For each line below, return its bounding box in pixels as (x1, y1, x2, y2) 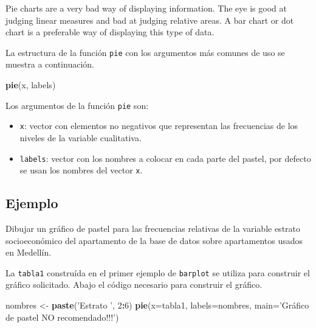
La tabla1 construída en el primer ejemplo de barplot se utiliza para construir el (5, 266, 310, 279)
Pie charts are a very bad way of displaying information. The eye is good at (5, 2, 287, 14)
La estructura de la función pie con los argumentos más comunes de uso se (5, 46, 285, 58)
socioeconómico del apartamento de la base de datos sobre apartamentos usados (5, 234, 303, 246)
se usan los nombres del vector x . (19, 164, 143, 176)
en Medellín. (5, 246, 52, 259)
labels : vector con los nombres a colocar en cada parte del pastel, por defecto (19, 152, 311, 164)
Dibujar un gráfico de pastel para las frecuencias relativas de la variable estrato (5, 222, 301, 235)
